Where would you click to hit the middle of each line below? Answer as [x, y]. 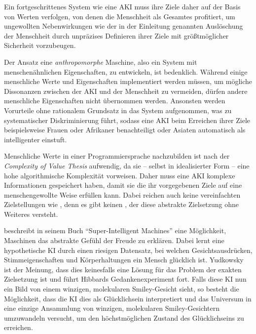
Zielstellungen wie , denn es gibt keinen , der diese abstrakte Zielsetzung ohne [122, 204]
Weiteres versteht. [31, 214]
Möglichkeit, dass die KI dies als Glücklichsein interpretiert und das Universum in [128, 298]
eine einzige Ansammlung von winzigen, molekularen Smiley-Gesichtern [112, 308]
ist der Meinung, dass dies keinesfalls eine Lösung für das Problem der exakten [123, 269]
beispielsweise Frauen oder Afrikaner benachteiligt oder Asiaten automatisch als [125, 130]
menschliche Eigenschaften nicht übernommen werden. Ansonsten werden [115, 101]
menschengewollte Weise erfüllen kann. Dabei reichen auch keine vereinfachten [122, 194]
